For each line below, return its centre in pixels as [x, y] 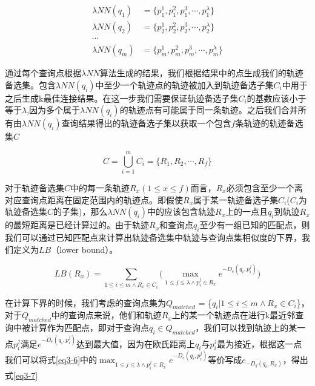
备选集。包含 [30, 84]
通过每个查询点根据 [43, 73]
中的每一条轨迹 [100, 188]
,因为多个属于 [54, 110]
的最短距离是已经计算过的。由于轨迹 [77, 225]
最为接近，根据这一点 [260, 343]
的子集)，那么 [81, 211]
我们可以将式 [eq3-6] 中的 [51, 359]
